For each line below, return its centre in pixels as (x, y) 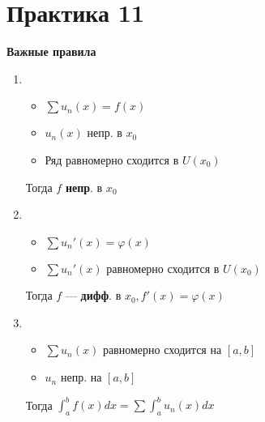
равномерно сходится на (162, 350)
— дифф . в (93, 295)
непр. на (81, 377)
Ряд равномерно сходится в (112, 159)
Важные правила (51, 51)
